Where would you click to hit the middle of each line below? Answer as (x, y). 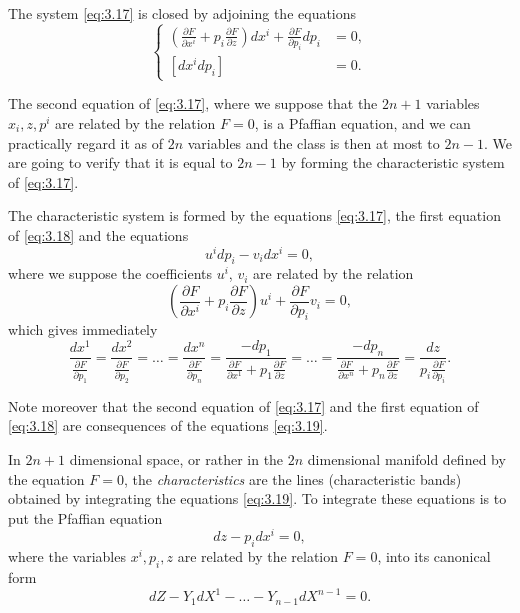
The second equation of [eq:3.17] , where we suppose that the (193, 103)
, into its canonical (434, 556)
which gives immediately (83, 329)
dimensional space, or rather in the (176, 459)
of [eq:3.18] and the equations (98, 235)
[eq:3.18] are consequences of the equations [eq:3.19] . (168, 425)
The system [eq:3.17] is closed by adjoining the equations (182, 13)
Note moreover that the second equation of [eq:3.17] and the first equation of (243, 405)
